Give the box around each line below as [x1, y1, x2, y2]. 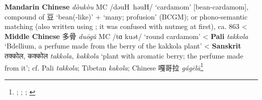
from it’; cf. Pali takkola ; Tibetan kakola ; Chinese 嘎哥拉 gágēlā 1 [5, 60, 204, 72]
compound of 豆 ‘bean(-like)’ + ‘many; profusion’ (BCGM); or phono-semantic [5, 11, 248, 21]
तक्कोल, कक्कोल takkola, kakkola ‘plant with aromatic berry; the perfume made [5, 50, 243, 60]
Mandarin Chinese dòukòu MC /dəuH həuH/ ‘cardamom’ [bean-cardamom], [5, 1, 249, 11]
